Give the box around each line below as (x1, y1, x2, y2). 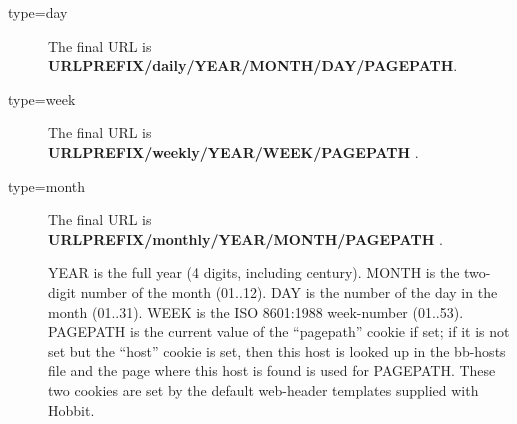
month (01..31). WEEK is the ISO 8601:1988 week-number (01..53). (48, 301, 464, 322)
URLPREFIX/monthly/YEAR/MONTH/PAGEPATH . (48, 228, 443, 249)
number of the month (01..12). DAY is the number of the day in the (80, 281, 498, 302)
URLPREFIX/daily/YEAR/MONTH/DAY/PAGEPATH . (48, 55, 458, 76)
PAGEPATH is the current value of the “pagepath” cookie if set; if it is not (48, 321, 510, 342)
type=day (8, 2, 68, 22)
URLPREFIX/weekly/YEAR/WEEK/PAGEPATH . (48, 141, 419, 162)
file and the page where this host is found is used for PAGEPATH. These (48, 360, 496, 381)
